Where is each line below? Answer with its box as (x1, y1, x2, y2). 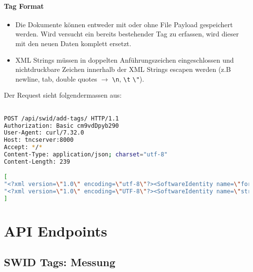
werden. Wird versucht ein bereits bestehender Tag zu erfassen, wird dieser (15, 29, 239, 39)
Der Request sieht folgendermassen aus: (4, 90, 122, 100)
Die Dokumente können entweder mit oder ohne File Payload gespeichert (15, 19, 233, 29)
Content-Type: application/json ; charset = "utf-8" (4, 151, 168, 158)
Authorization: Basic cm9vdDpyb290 (4, 122, 119, 129)
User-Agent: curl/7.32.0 (4, 129, 84, 136)
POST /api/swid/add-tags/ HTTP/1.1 (4, 115, 119, 122)
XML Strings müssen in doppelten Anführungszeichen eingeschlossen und (15, 54, 234, 65)
